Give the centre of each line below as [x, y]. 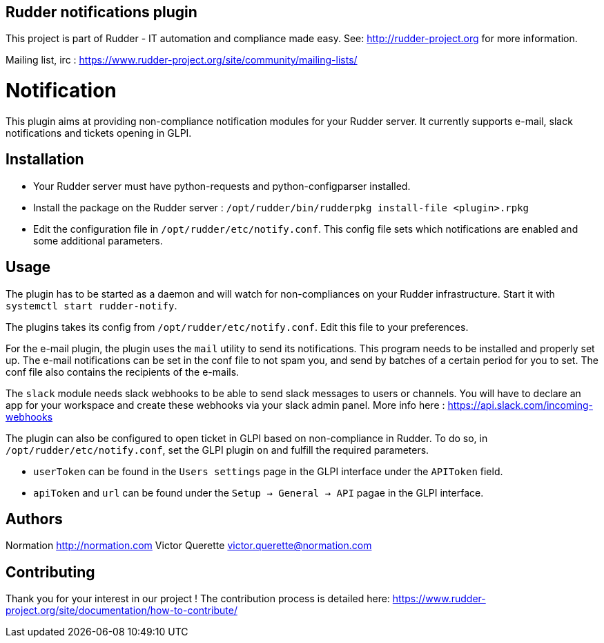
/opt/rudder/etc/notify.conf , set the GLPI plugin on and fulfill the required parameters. [217, 450]
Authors [34, 519]
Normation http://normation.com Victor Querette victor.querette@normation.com [189, 546]
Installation [45, 160]
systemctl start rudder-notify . [91, 305]
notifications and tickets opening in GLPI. [99, 133]
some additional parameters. [98, 240]
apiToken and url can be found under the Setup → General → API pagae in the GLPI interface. [259, 492]
